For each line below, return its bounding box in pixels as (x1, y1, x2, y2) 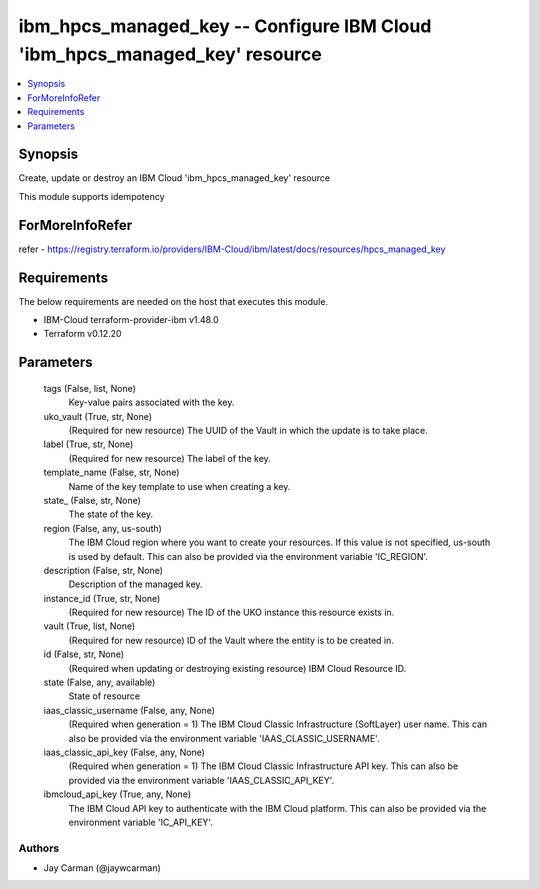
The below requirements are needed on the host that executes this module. (18, 295, 329, 307)
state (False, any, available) (43, 676, 156, 689)
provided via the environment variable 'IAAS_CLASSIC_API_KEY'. (68, 774, 335, 786)
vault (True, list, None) (43, 620, 136, 632)
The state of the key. (68, 508, 154, 520)
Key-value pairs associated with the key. (68, 396, 235, 409)
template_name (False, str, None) (43, 466, 180, 479)
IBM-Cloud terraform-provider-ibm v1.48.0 (43, 314, 219, 326)
